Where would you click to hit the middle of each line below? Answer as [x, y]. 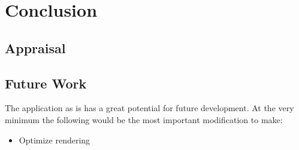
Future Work [46, 83]
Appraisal [35, 48]
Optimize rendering [55, 140]
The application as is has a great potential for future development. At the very [149, 108]
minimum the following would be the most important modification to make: [144, 119]
